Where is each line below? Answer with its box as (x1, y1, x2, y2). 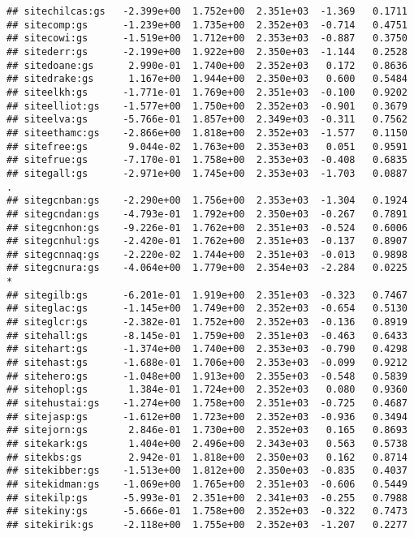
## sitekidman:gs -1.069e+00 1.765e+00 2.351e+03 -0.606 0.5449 (6, 478, 408, 490)
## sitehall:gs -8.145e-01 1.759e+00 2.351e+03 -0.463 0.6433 (6, 329, 408, 342)
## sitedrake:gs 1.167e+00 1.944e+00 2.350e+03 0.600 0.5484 (6, 73, 408, 85)
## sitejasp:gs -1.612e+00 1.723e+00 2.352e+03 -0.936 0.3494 (6, 410, 408, 423)
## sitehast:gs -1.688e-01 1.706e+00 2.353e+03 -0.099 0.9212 (6, 357, 408, 369)
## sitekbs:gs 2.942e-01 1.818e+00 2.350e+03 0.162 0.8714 (6, 451, 408, 463)
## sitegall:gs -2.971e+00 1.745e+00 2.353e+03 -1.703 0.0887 (6, 167, 408, 179)
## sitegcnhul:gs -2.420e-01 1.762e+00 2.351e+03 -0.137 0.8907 (6, 235, 408, 247)
